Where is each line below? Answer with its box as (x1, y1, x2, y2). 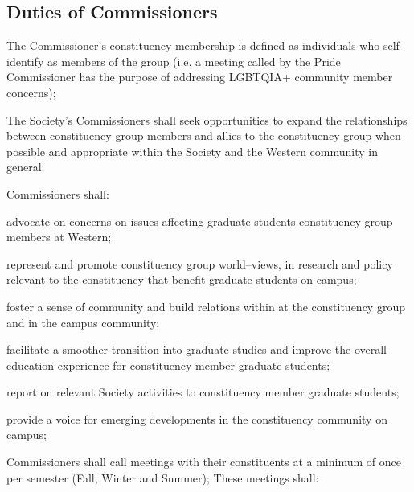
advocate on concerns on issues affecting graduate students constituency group (6, 212, 393, 229)
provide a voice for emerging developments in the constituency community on (6, 410, 387, 427)
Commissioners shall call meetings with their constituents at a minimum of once (6, 453, 401, 470)
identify (6, 52, 44, 69)
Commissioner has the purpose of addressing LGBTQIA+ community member (6, 68, 393, 85)
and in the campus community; (6, 314, 160, 330)
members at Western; (6, 228, 112, 245)
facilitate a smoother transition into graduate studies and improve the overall (6, 341, 387, 358)
